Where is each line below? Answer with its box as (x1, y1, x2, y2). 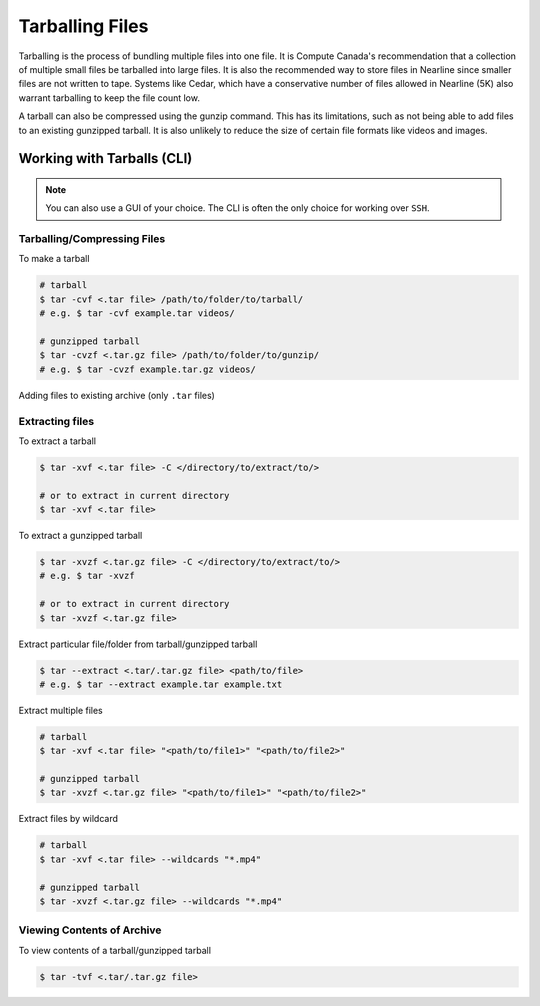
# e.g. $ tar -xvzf (39, 570, 135, 582)
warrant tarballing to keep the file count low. (18, 91, 200, 104)
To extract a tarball (18, 435, 97, 447)
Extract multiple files (18, 704, 104, 716)
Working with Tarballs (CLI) (18, 150, 193, 167)
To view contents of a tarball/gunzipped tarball (18, 944, 212, 956)
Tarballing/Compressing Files (18, 232, 166, 246)
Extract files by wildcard (18, 813, 119, 825)
